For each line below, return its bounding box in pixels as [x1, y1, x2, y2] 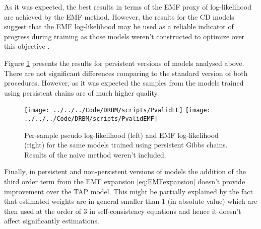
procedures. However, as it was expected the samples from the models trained [4, 78, 244, 88]
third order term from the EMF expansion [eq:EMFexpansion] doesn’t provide [4, 176, 245, 187]
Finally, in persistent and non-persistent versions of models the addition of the [4, 166, 246, 177]
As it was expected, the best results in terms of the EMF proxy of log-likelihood [4, 2, 251, 12]
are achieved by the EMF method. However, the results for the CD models [4, 11, 234, 22]
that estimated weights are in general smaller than [4, 196, 160, 206]
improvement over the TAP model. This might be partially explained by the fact [4, 186, 253, 196]
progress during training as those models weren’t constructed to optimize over [4, 31, 245, 41]
